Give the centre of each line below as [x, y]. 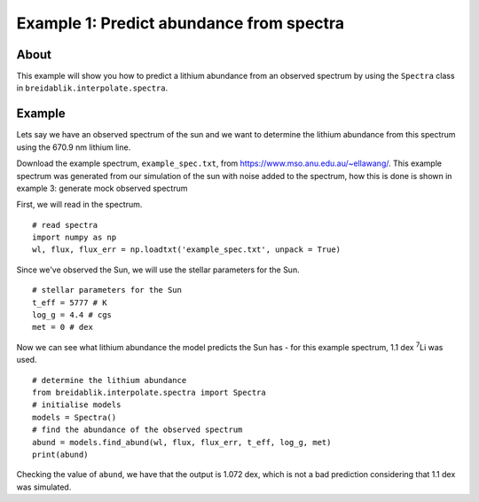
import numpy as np [75, 238]
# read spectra [65, 225]
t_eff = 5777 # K [70, 302]
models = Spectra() [75, 417]
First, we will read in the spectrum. [79, 205]
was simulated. [44, 487]
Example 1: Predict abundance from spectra [181, 23]
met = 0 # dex [63, 327]
